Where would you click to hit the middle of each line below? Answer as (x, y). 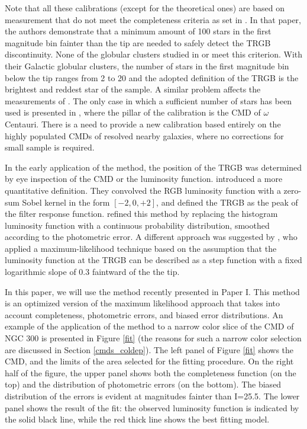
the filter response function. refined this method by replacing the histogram (141, 214)
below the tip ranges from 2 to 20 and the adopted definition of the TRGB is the (152, 77)
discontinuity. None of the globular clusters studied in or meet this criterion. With (154, 54)
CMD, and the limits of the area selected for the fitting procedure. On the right (149, 361)
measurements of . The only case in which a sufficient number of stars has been (148, 100)
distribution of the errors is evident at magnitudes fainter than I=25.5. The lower (152, 396)
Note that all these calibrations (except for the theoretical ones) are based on (145, 8)
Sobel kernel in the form (66, 202)
